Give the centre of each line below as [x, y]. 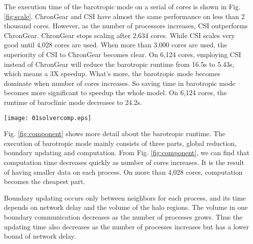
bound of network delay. [40, 236]
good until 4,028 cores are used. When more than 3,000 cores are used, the [116, 45]
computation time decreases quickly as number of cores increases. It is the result [124, 162]
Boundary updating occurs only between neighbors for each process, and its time [125, 197]
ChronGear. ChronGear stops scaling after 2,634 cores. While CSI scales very [120, 35]
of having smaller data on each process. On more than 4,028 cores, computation [123, 172]
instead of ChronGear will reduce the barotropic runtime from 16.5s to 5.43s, [119, 64]
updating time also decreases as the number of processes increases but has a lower [126, 226]
